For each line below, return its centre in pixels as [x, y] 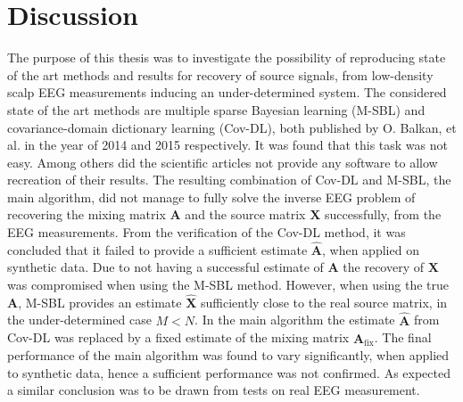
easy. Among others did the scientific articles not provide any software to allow [223, 162]
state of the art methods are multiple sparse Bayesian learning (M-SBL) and [216, 109]
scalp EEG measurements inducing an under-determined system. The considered [227, 92]
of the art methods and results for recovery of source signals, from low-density [220, 74]
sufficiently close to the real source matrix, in [324, 302]
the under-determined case [79, 320]
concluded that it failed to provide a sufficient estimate [157, 249]
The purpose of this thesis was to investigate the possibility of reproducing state [227, 57]
